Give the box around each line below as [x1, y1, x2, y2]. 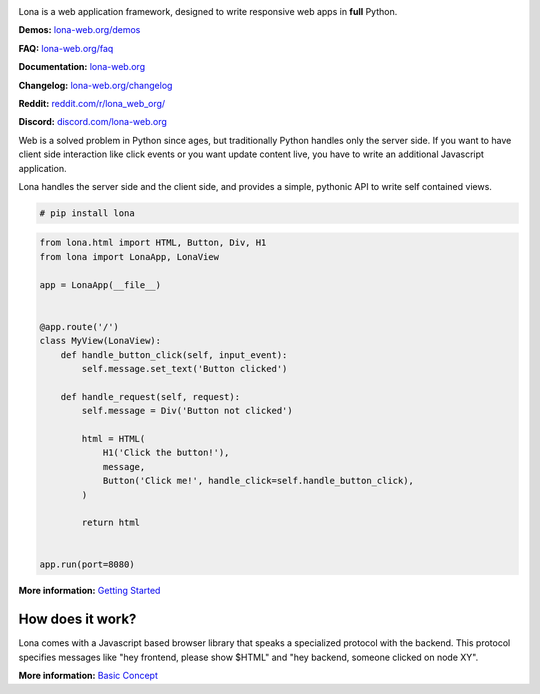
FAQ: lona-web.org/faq [18, 42, 114, 54]
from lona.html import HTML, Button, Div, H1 [39, 237, 267, 249]
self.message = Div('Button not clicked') [81, 405, 294, 417]
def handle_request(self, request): [60, 391, 240, 402]
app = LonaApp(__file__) [39, 279, 162, 290]
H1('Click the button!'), [102, 447, 230, 459]
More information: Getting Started [18, 585, 161, 597]
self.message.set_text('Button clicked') [81, 363, 288, 374]
